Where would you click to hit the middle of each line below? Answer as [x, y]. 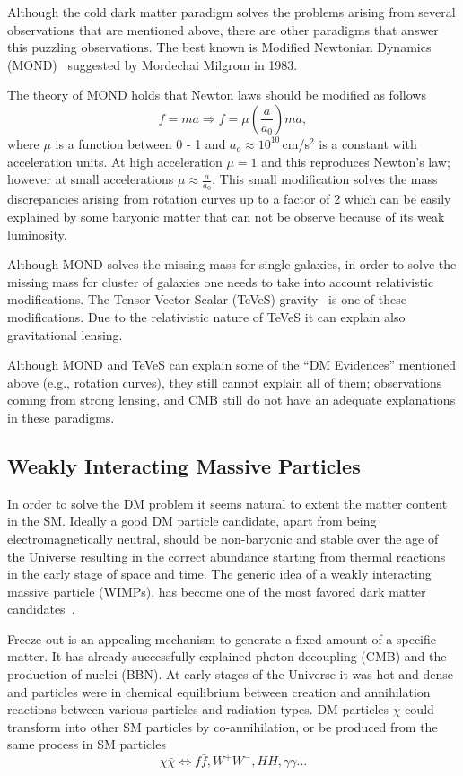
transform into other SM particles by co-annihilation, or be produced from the [223, 726]
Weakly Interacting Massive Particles [184, 465]
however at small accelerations [91, 179]
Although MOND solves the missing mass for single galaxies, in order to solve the [232, 264]
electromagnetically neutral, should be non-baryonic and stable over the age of [223, 538]
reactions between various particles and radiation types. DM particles [198, 709]
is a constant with [368, 143]
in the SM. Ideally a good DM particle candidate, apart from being [192, 521]
